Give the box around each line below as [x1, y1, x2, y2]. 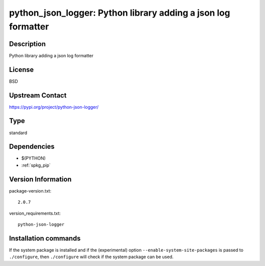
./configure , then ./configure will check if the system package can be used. [9, 254, 174, 260]
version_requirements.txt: [9, 210, 61, 216]
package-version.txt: [9, 188, 52, 193]
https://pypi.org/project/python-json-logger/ [9, 104, 99, 110]
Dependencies [9, 143, 55, 151]
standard [9, 130, 27, 136]
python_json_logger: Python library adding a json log [9, 7, 230, 18]
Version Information [9, 175, 72, 183]
